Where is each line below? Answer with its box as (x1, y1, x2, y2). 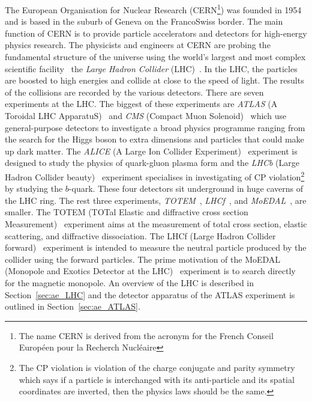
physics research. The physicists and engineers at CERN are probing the (5, 38, 271, 51)
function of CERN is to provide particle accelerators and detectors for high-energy (5, 26, 307, 39)
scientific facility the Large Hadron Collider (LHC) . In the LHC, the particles (5, 62, 298, 75)
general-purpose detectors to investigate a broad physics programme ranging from (5, 121, 305, 133)
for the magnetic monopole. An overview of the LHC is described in (5, 276, 254, 289)
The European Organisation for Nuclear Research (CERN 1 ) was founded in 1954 (5, 2, 302, 16)
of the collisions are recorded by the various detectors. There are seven (5, 85, 264, 98)
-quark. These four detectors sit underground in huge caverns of (68, 182, 304, 195)
